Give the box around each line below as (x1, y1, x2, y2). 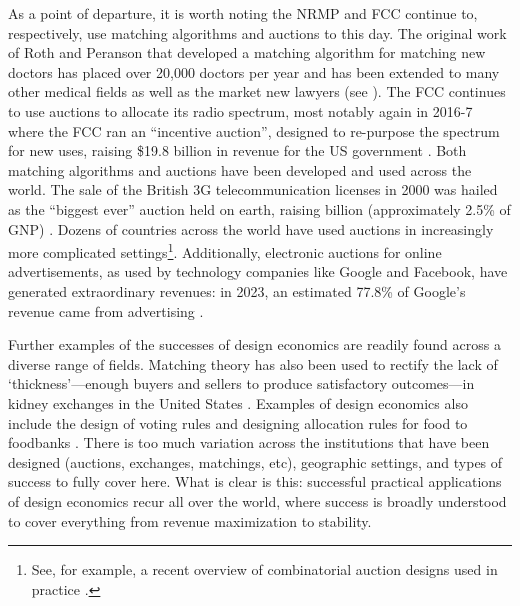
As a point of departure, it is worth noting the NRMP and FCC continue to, (8, 3, 478, 23)
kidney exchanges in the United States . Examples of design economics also (8, 392, 468, 413)
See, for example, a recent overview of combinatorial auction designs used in (31, 559, 498, 580)
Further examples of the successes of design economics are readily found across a (8, 334, 501, 355)
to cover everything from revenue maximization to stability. (8, 510, 372, 531)
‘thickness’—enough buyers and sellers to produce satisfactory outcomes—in (8, 373, 475, 394)
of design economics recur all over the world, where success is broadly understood (8, 490, 507, 511)
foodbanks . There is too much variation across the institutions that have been (8, 432, 490, 453)
